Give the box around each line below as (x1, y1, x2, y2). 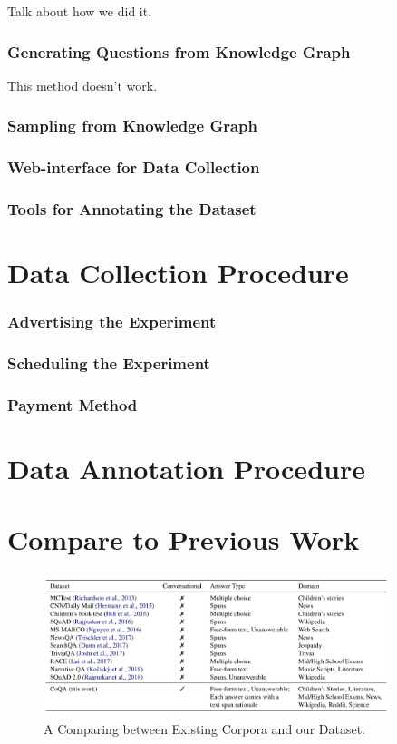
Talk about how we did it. (7, 2, 152, 20)
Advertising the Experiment (7, 310, 217, 333)
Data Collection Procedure (7, 254, 349, 291)
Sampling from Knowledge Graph (7, 114, 257, 137)
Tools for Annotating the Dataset (7, 198, 257, 220)
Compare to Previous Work (7, 521, 360, 558)
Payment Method (7, 393, 138, 416)
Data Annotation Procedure (7, 450, 365, 487)
